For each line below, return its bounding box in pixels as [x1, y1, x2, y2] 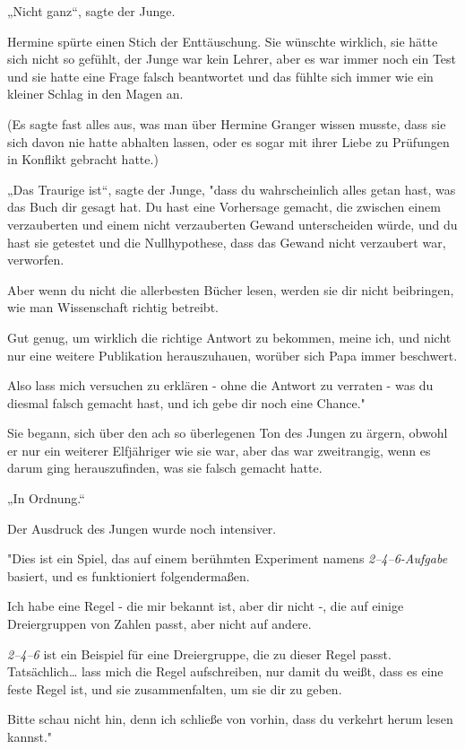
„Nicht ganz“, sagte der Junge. [7, 2, 176, 20]
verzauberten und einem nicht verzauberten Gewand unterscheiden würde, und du [7, 214, 458, 233]
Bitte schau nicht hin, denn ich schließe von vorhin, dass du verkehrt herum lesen [7, 710, 453, 728]
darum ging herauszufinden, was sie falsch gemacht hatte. [7, 458, 323, 477]
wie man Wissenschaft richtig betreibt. [7, 298, 219, 317]
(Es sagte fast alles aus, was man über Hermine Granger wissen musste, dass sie [7, 114, 446, 133]
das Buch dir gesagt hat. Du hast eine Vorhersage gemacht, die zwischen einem [7, 197, 441, 216]
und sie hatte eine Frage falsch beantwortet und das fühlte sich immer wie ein [7, 66, 434, 85]
